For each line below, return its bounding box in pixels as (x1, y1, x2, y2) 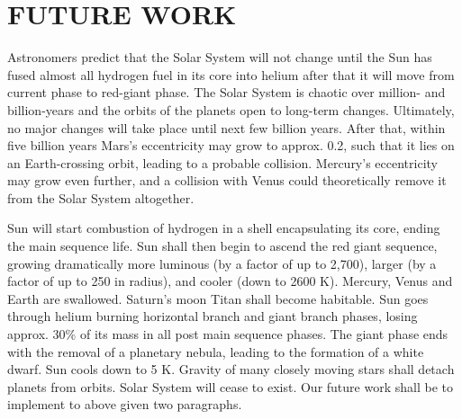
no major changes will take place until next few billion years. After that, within (7, 118, 446, 137)
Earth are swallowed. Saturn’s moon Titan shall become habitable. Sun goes (7, 289, 429, 308)
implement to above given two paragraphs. (7, 395, 242, 414)
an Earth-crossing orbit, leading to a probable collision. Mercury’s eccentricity (7, 153, 438, 172)
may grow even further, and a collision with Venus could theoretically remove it (7, 171, 447, 190)
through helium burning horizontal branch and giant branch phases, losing (7, 307, 418, 325)
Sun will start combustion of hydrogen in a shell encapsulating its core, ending (7, 218, 440, 237)
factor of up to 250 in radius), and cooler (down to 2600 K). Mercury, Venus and (7, 272, 453, 290)
